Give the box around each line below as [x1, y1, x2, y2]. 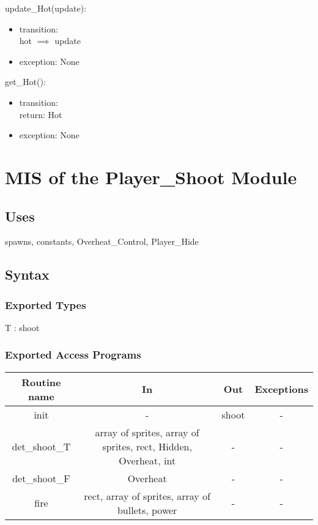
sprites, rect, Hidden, [102, 439, 192, 453]
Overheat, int [119, 453, 176, 467]
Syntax [5, 265, 50, 284]
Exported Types [5, 297, 86, 312]
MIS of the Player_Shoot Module [5, 164, 297, 189]
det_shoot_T [12, 439, 71, 453]
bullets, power [117, 502, 177, 517]
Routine [21, 374, 61, 389]
